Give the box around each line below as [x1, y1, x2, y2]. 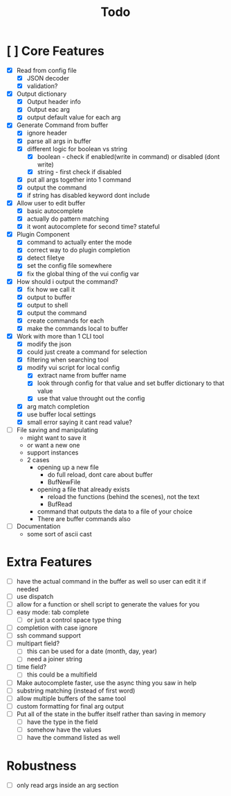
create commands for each [26, 316, 104, 325]
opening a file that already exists [37, 485, 131, 493]
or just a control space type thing [26, 616, 122, 624]
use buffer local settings [26, 410, 96, 418]
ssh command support [16, 632, 81, 640]
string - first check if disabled [37, 167, 122, 176]
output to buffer [26, 293, 72, 301]
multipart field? [16, 639, 60, 647]
